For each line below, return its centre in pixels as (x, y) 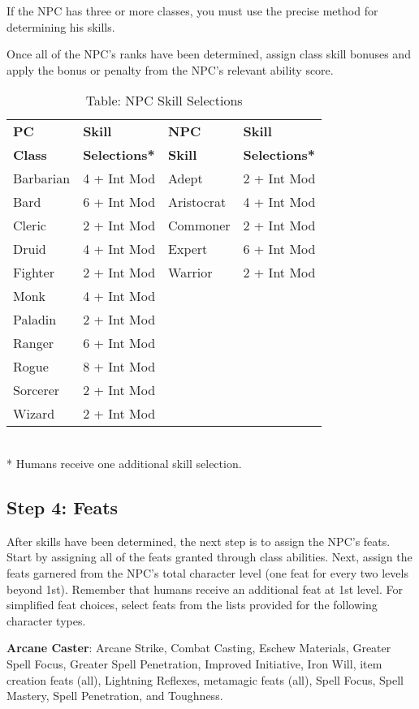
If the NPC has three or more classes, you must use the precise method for (192, 11)
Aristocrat (197, 202)
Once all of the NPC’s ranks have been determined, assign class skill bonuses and (209, 54)
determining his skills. (61, 26)
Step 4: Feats (63, 507)
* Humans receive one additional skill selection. (124, 463)
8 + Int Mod (119, 367)
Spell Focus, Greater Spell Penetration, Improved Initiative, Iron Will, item (194, 663)
